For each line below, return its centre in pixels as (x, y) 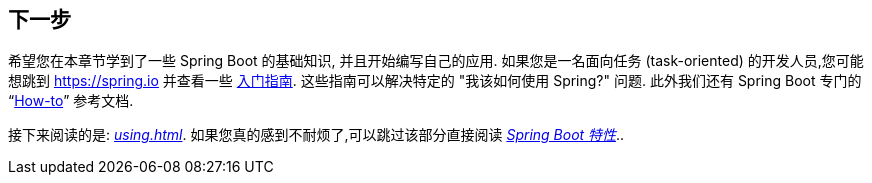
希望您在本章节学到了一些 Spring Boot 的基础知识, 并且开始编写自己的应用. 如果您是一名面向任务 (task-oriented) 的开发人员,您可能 (436, 61)
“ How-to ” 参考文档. (71, 101)
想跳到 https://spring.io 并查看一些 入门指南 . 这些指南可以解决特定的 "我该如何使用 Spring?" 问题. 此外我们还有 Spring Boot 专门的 (435, 81)
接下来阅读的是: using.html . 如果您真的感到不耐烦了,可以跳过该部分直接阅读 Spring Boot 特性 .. (316, 135)
